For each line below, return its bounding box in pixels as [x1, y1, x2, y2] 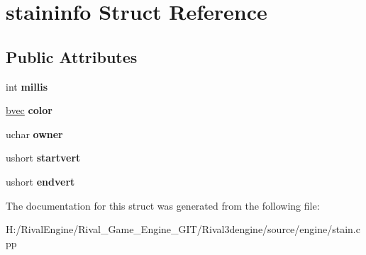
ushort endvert [6, 174, 75, 188]
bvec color [6, 103, 52, 118]
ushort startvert [6, 150, 81, 165]
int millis [6, 79, 48, 93]
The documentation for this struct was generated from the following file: [6, 198, 320, 212]
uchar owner [6, 126, 63, 141]
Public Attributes [6, 45, 138, 67]
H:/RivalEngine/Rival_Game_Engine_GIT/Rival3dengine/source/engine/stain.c [6, 222, 360, 237]
